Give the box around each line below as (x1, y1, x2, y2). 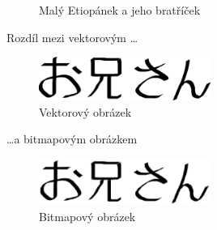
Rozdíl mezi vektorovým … (6, 28, 138, 45)
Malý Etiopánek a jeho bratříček (39, 2, 201, 18)
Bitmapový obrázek (39, 207, 136, 224)
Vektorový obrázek (39, 103, 132, 120)
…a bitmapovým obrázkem (6, 130, 138, 147)
